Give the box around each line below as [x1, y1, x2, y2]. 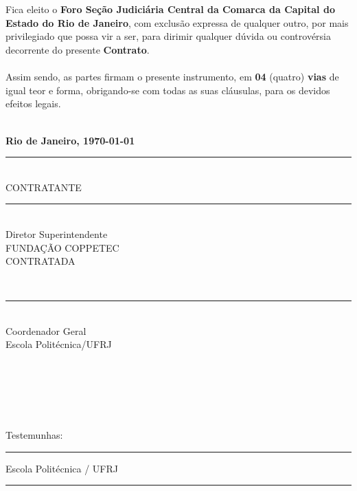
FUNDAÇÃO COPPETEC [5, 240, 119, 254]
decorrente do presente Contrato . [5, 42, 150, 56]
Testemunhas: [5, 428, 63, 442]
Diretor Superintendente [5, 226, 108, 241]
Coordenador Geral [5, 323, 87, 338]
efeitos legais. [5, 96, 61, 111]
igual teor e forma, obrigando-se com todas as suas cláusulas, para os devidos [5, 83, 330, 97]
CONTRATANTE [5, 179, 82, 194]
